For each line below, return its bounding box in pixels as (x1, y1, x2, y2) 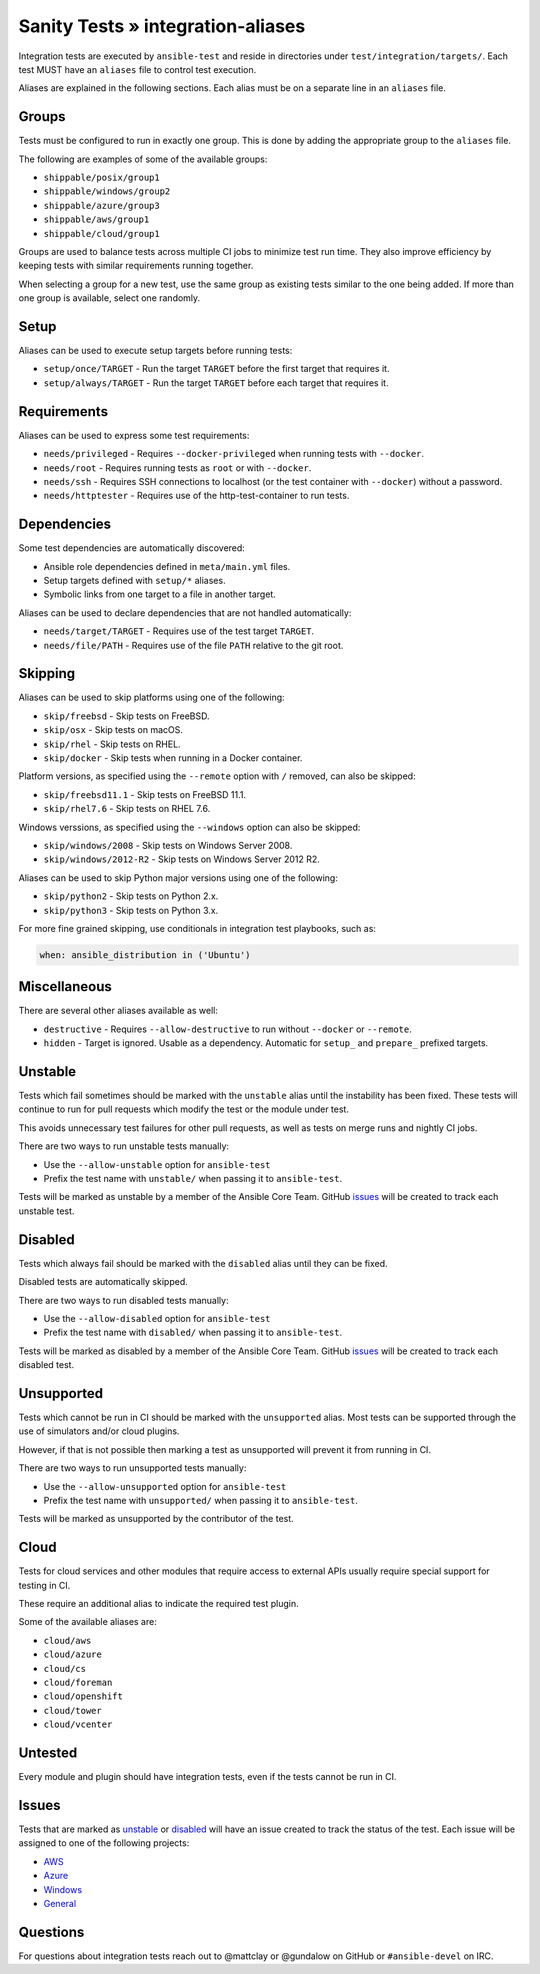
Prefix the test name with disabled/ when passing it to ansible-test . (43, 1326, 343, 1339)
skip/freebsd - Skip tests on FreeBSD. (43, 710, 210, 722)
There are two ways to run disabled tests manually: (18, 1294, 229, 1306)
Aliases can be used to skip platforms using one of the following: (18, 691, 285, 704)
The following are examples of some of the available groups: (18, 153, 268, 165)
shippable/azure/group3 (43, 200, 160, 211)
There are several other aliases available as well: (18, 1005, 219, 1017)
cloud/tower (43, 1705, 102, 1716)
